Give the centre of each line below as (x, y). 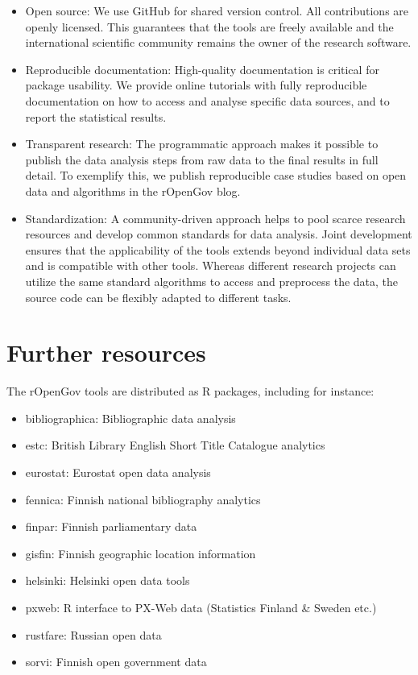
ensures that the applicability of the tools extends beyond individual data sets (218, 249)
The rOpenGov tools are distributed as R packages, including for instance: (190, 391)
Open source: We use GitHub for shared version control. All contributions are (217, 10)
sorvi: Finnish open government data (116, 662)
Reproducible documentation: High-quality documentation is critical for (202, 69)
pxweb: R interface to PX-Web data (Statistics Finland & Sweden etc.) (201, 607)
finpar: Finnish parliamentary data (111, 526)
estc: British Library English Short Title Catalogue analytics (175, 445)
